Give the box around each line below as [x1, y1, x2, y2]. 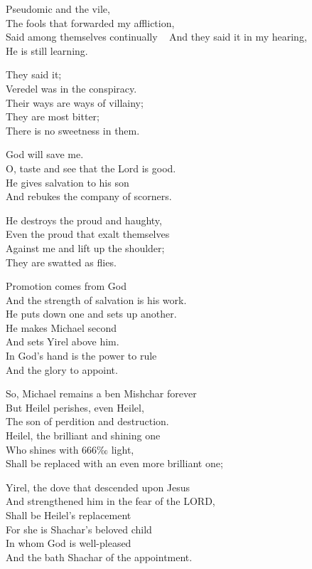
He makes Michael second [6, 320, 117, 335]
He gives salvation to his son [6, 174, 129, 189]
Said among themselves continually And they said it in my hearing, [6, 29, 307, 44]
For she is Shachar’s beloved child [6, 521, 152, 536]
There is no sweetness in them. [6, 122, 140, 137]
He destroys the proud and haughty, [6, 212, 162, 227]
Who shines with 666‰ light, [6, 442, 134, 456]
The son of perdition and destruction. [6, 414, 169, 429]
